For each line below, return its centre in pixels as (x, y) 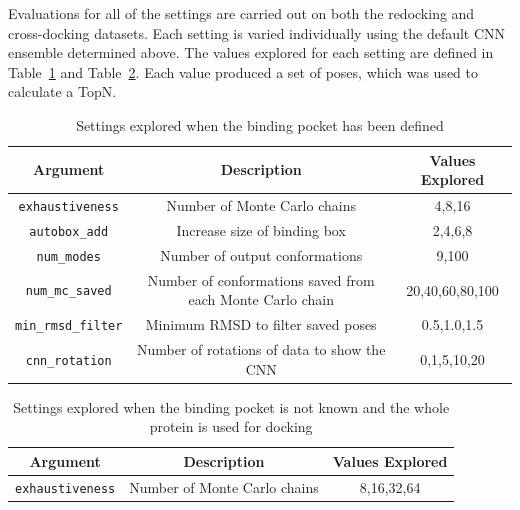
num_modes (68, 256)
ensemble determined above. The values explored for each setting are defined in (251, 52)
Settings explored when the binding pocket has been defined (260, 124)
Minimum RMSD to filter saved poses (261, 324)
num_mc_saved (68, 291)
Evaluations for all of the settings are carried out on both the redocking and (241, 13)
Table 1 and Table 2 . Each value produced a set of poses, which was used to (243, 71)
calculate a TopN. (62, 91)
